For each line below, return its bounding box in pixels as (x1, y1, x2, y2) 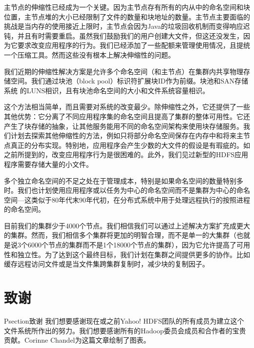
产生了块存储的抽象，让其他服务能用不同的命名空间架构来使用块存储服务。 (4, 121, 243, 131)
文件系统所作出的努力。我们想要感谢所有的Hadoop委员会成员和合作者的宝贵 (4, 325, 246, 335)
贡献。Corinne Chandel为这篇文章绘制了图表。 (4, 335, 150, 345)
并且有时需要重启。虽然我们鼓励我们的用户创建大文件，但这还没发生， (17, 30, 243, 41)
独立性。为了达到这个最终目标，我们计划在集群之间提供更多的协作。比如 (17, 249, 250, 259)
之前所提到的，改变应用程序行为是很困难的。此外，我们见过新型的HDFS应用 (4, 149, 249, 160)
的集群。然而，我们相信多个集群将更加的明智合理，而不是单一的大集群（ (4, 230, 236, 240)
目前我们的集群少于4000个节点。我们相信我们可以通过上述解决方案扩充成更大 (4, 220, 250, 230)
